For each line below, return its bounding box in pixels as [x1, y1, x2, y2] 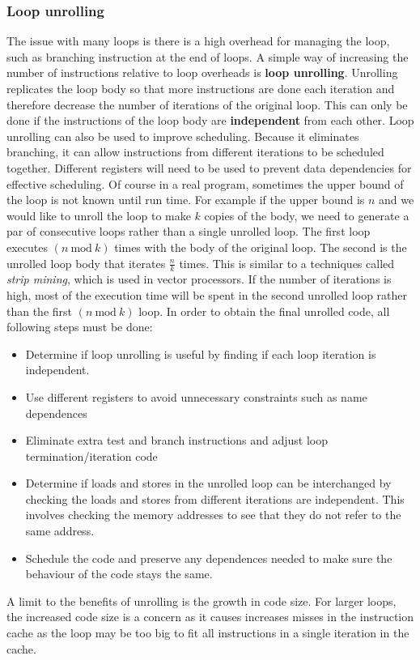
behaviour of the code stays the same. [25, 565, 213, 582]
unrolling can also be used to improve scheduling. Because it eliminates [6, 127, 359, 144]
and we [379, 191, 414, 208]
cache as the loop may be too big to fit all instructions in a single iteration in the [6, 624, 409, 641]
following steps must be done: [6, 318, 153, 335]
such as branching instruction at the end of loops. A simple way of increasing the [6, 48, 409, 65]
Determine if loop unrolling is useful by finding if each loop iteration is [25, 345, 376, 362]
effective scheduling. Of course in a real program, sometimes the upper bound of [6, 175, 404, 192]
